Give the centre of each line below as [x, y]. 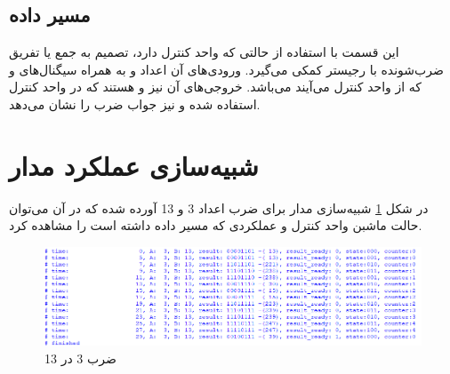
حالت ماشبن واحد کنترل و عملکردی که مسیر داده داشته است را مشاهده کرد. [216, 225]
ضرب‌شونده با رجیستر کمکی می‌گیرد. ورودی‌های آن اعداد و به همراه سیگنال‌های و [226, 69]
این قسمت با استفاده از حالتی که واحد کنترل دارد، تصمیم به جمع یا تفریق [204, 52]
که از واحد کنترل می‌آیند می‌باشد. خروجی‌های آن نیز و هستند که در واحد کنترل [215, 87]
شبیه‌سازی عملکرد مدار [134, 165]
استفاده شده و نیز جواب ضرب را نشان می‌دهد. [135, 103]
